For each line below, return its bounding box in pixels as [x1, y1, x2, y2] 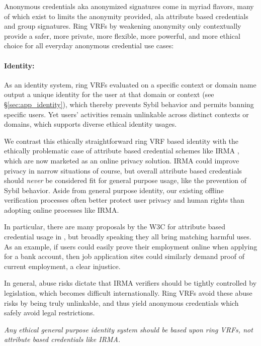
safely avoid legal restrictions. [4, 307, 95, 318]
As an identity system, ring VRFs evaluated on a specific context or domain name [4, 79, 256, 90]
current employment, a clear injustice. [4, 261, 121, 271]
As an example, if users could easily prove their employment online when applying [4, 241, 257, 251]
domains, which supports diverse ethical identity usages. [4, 119, 177, 129]
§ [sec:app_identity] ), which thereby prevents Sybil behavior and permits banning [4, 99, 254, 109]
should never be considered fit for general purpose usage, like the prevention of [4, 175, 247, 186]
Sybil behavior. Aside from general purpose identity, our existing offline [4, 185, 224, 195]
